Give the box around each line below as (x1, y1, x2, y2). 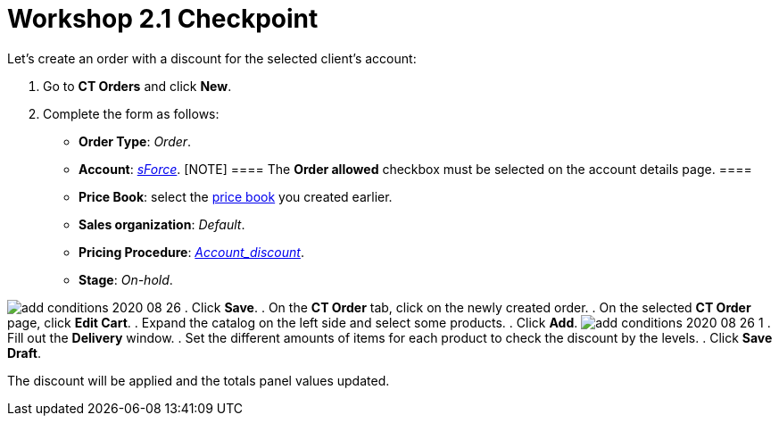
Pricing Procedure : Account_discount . (79, 244, 304, 260)
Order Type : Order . (79, 133, 192, 149)
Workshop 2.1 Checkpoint (7, 4, 319, 34)
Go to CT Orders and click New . (43, 78, 232, 94)
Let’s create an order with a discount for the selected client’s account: (7, 50, 417, 66)
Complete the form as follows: (43, 105, 220, 121)
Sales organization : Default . (79, 216, 245, 232)
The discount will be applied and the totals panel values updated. (7, 372, 390, 388)
